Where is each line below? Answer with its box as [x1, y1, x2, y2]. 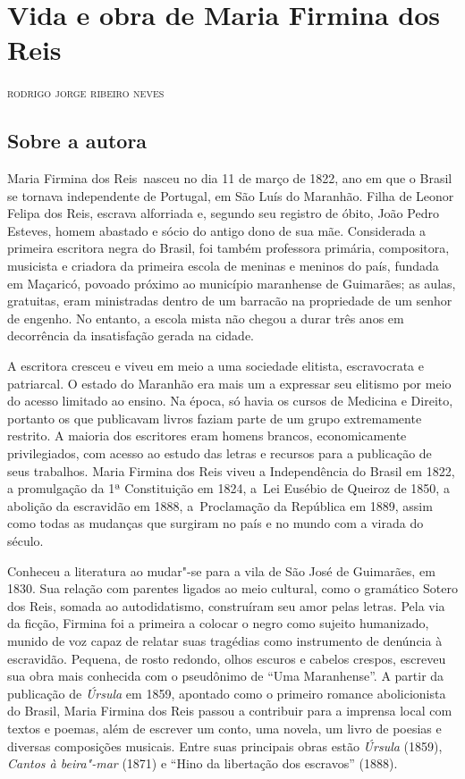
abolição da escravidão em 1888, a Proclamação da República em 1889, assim [7, 496, 433, 515]
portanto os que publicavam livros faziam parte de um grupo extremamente [7, 408, 422, 427]
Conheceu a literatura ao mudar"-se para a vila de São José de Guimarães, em [7, 561, 435, 580]
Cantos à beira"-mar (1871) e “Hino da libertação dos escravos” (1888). [7, 754, 398, 773]
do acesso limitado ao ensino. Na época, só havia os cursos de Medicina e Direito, [7, 391, 453, 410]
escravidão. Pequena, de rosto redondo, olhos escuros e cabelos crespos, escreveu [7, 649, 446, 667]
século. [7, 531, 44, 549]
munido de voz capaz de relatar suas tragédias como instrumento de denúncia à [7, 631, 443, 649]
